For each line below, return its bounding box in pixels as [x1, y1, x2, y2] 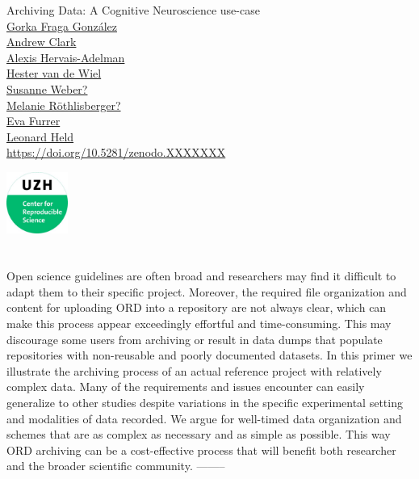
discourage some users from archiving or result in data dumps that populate [6, 330, 383, 347]
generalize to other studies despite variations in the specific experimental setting [6, 394, 403, 411]
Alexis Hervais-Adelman [6, 48, 125, 65]
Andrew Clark [6, 33, 77, 50]
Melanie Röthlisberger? [6, 96, 121, 113]
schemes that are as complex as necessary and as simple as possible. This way [6, 426, 391, 443]
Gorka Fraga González [6, 17, 117, 34]
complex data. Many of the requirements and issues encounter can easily [6, 378, 365, 395]
